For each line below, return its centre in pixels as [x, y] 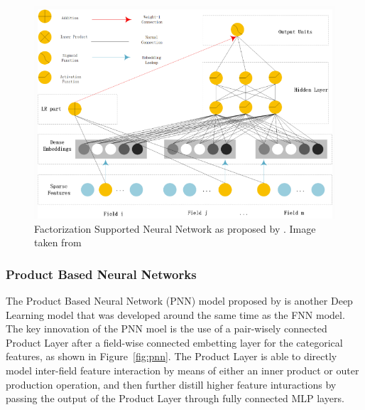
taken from [58, 242]
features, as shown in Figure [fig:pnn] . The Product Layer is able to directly [171, 356]
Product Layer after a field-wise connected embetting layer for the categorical [174, 342]
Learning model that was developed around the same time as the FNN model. [175, 314]
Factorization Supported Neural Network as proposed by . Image [175, 228]
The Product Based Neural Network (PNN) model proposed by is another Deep [179, 300]
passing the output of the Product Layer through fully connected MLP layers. [175, 398]
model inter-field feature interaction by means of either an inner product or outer [182, 370]
